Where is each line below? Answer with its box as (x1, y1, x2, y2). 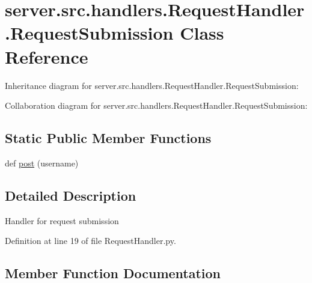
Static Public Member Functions (5, 129, 212, 147)
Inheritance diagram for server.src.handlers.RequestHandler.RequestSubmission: (5, 79, 299, 91)
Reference (5, 44, 88, 68)
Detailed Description (5, 186, 136, 204)
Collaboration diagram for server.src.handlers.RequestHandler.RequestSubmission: (5, 99, 308, 112)
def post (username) (5, 156, 79, 169)
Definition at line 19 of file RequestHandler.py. (5, 234, 176, 247)
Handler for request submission (5, 214, 119, 227)
